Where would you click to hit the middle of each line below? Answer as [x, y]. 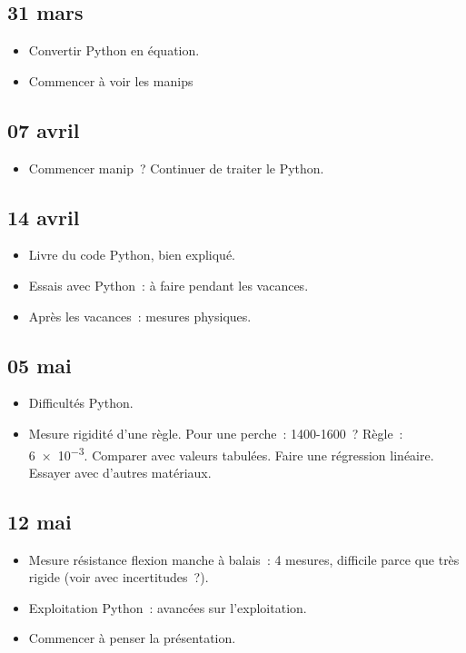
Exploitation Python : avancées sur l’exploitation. [168, 607]
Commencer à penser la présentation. [132, 638]
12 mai [40, 521]
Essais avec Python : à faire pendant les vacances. [169, 285]
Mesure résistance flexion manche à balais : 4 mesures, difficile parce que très [244, 559]
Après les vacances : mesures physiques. [140, 316]
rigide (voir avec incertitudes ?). [119, 577]
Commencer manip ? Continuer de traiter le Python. [176, 168]
